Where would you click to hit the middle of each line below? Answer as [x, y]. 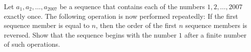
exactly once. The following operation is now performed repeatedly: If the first [121, 16]
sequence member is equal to [47, 25]
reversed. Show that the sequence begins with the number [90, 34]
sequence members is [216, 25]
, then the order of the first [136, 25]
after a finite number [215, 34]
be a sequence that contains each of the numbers [132, 6]
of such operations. [32, 44]
